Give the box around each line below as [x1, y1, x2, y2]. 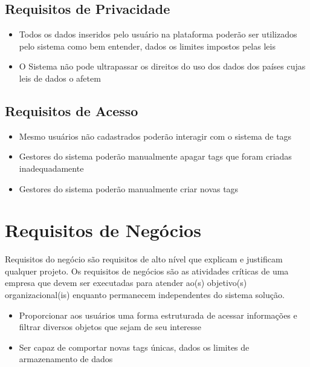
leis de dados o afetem [19, 71, 101, 84]
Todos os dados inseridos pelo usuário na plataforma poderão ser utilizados [19, 28, 297, 41]
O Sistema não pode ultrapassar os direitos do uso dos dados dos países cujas [19, 60, 306, 73]
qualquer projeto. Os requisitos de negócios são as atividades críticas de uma [5, 264, 289, 277]
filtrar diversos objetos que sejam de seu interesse [19, 320, 202, 333]
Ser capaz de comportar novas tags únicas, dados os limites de [19, 340, 250, 353]
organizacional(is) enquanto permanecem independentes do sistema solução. [5, 288, 285, 301]
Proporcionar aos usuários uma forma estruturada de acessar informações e [19, 308, 297, 321]
